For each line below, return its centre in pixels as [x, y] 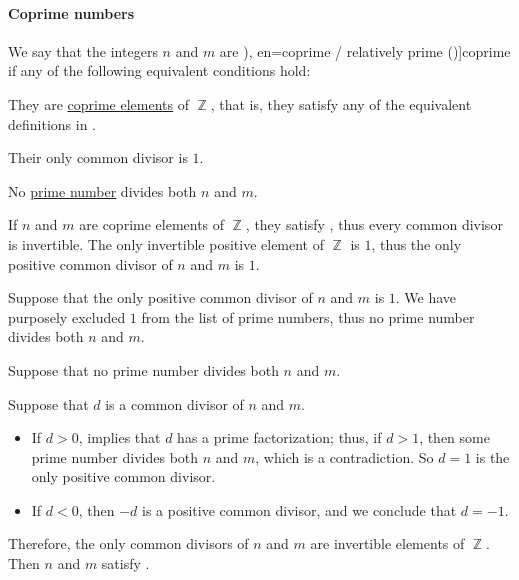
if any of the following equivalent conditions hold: [159, 70]
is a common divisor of [174, 403]
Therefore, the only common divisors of [128, 543]
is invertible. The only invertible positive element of [166, 243]
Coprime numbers [71, 12]
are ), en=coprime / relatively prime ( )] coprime [365, 50]
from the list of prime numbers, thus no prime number [308, 316]
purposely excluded [67, 316]
